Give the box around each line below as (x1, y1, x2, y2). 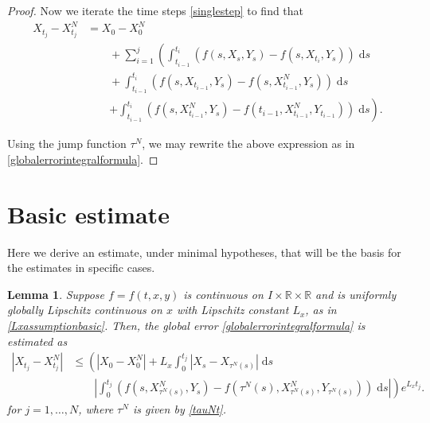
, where (78, 401, 114, 417)
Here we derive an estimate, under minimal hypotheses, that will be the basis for (7, 243, 401, 260)
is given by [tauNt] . (132, 401, 226, 417)
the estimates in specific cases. (7, 259, 155, 276)
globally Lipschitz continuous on (7, 301, 162, 318)
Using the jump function (7, 135, 127, 152)
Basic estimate (7, 197, 170, 230)
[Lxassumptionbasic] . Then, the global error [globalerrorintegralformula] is (7, 316, 365, 333)
